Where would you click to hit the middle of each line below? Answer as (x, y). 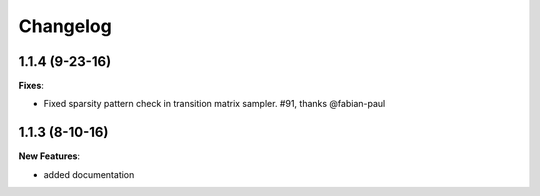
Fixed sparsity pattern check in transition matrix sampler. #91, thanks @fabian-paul (214, 104)
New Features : (49, 156)
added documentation (89, 174)
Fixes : (31, 86)
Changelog (65, 26)
